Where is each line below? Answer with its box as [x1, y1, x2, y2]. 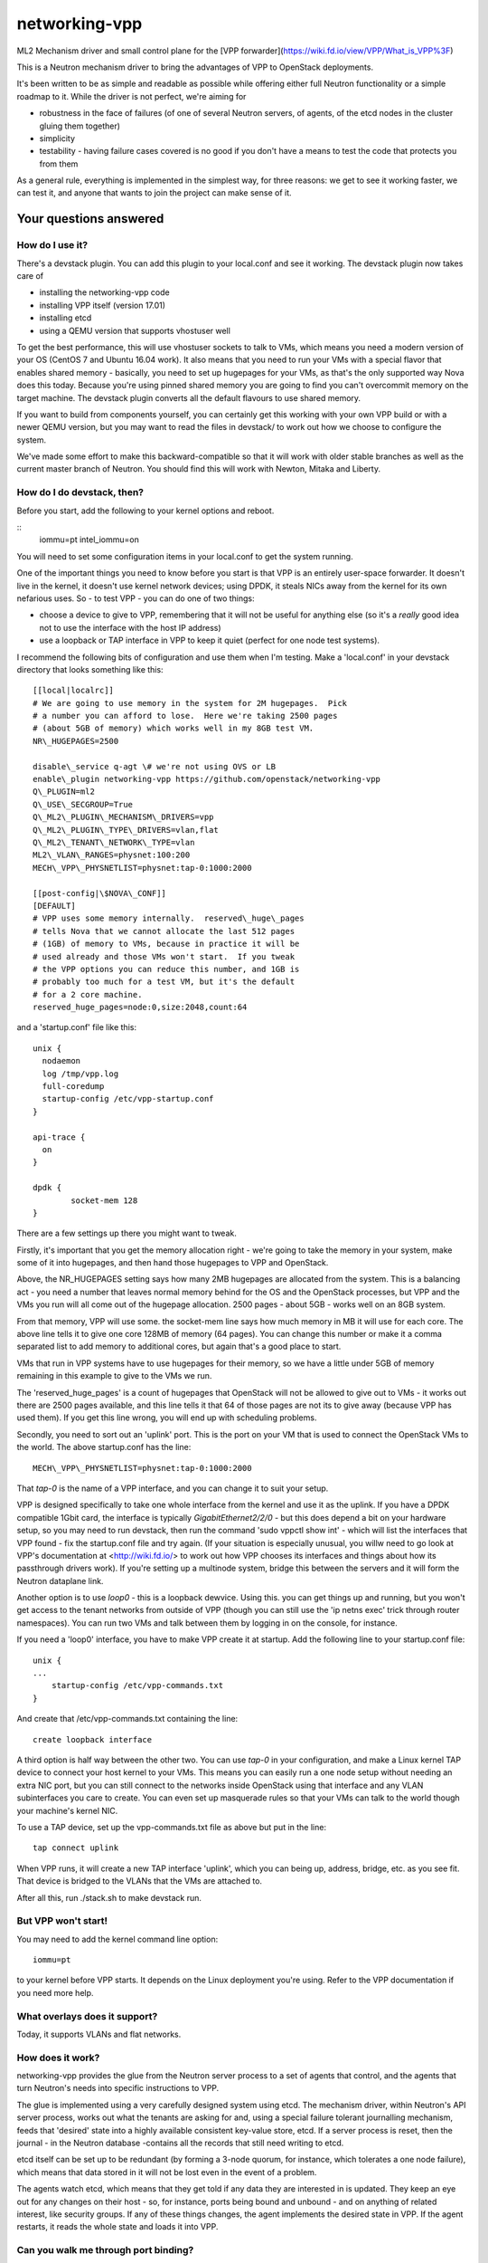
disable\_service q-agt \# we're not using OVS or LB [33, 761, 276, 771]
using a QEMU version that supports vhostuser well [39, 325, 230, 336]
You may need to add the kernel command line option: [16, 1934, 219, 1944]
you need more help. [16, 1987, 94, 1998]
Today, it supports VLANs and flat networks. [16, 2029, 182, 2039]
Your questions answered [16, 211, 164, 226]
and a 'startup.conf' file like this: [16, 1022, 137, 1033]
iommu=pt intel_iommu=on [39, 534, 139, 545]
